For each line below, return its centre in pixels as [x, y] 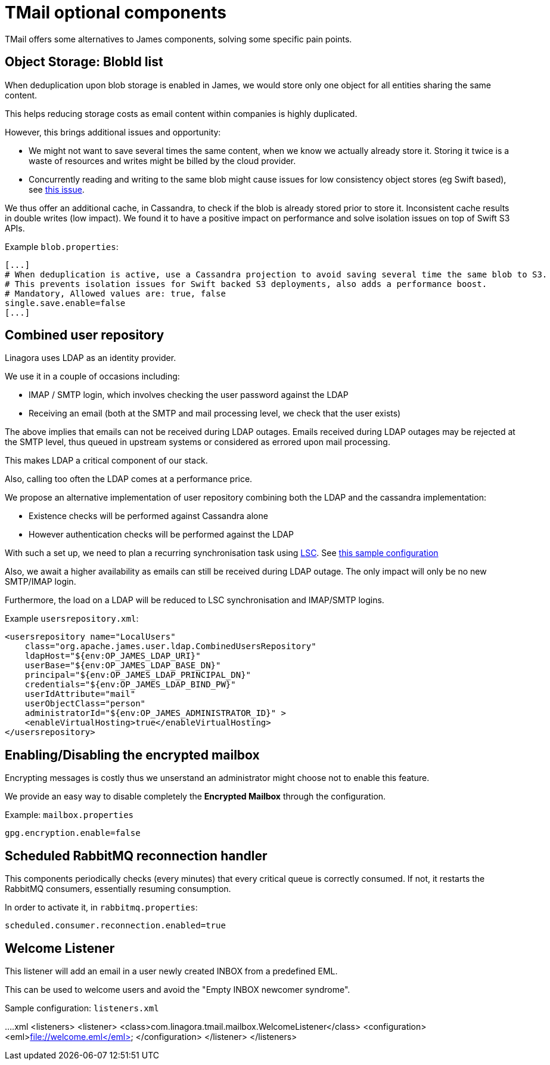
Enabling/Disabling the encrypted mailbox [132, 755]
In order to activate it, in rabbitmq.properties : [101, 907]
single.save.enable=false [65, 303]
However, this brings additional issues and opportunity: [113, 132]
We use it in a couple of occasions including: [92, 376]
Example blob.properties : [62, 246]
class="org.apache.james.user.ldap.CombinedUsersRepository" [170, 646]
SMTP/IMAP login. [41, 582]
